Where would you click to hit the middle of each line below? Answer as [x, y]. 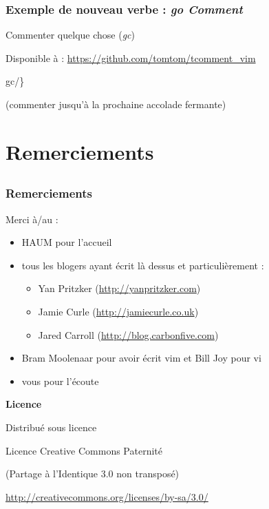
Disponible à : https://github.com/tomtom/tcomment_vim [131, 58]
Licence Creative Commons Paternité [84, 450]
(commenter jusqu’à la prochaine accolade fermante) [116, 104]
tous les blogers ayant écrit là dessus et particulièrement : [143, 265]
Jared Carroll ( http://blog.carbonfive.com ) [128, 334]
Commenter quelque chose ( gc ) [70, 35]
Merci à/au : [32, 219]
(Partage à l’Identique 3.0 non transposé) [93, 474]
